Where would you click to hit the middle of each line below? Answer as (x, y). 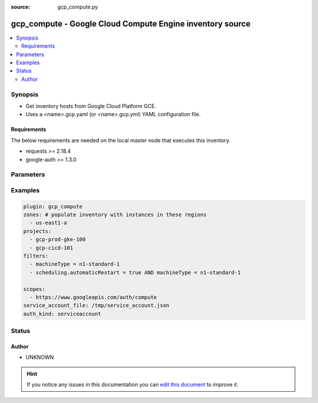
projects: (37, 231)
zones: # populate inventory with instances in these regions (115, 215)
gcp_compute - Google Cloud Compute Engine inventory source (131, 24)
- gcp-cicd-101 (52, 248)
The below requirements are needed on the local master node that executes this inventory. (121, 140)
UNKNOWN (40, 358)
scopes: (34, 289)
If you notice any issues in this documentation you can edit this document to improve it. (132, 385)
